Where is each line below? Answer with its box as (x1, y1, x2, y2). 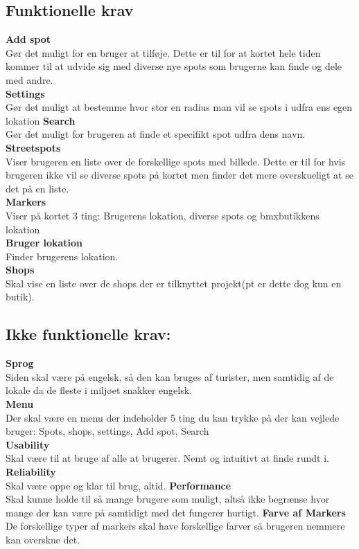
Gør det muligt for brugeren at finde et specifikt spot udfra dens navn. (6, 127, 306, 141)
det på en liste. (6, 181, 69, 195)
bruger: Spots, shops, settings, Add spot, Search (6, 424, 209, 438)
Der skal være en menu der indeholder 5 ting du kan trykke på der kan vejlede (6, 410, 340, 424)
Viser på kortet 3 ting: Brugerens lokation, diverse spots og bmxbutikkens (6, 208, 319, 222)
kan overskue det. (6, 532, 80, 546)
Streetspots (6, 140, 61, 154)
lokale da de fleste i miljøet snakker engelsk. (6, 383, 192, 397)
